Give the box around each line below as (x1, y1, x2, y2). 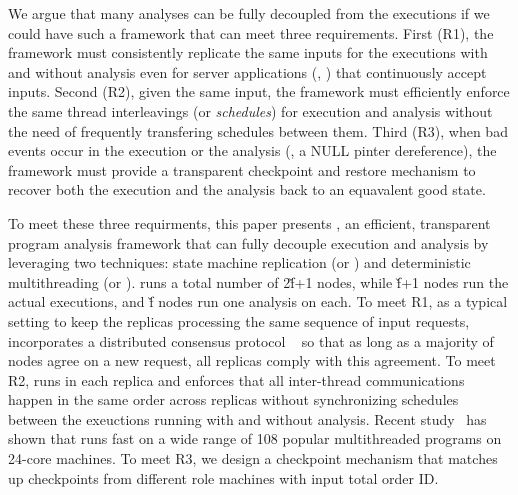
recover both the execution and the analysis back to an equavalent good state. (8, 179, 486, 200)
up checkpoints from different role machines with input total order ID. (8, 467, 439, 488)
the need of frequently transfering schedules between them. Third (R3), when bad (8, 120, 508, 141)
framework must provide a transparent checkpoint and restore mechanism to (8, 159, 476, 180)
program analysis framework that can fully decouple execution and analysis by (8, 232, 489, 253)
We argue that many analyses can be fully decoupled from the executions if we (8, 3, 490, 23)
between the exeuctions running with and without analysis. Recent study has (8, 408, 487, 429)
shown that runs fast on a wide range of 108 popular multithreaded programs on (8, 428, 502, 449)
